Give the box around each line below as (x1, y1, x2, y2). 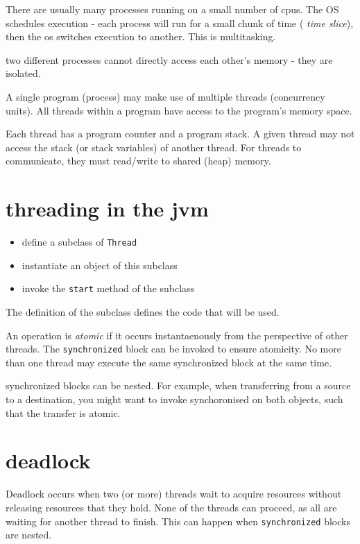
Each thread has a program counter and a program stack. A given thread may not (6, 126, 355, 141)
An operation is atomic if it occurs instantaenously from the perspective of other (6, 328, 348, 342)
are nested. (6, 527, 52, 542)
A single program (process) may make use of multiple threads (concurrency (6, 89, 325, 103)
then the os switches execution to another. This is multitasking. (6, 29, 276, 44)
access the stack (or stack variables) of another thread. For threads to (6, 139, 302, 154)
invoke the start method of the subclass (22, 281, 195, 296)
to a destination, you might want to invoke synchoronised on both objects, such (6, 392, 343, 406)
